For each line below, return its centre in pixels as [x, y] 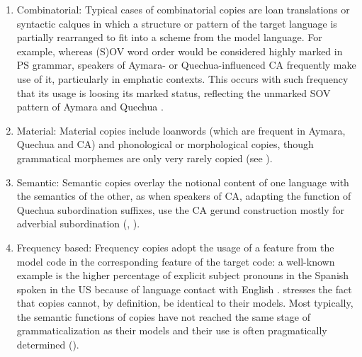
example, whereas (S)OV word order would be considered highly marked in [180, 51]
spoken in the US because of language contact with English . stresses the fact [184, 289]
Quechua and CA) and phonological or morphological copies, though [165, 144]
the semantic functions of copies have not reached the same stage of [163, 316]
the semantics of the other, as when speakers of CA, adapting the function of [184, 196]
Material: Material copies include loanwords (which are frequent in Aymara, [181, 130]
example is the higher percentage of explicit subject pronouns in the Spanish [183, 275]
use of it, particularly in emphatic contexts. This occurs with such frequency [182, 78]
